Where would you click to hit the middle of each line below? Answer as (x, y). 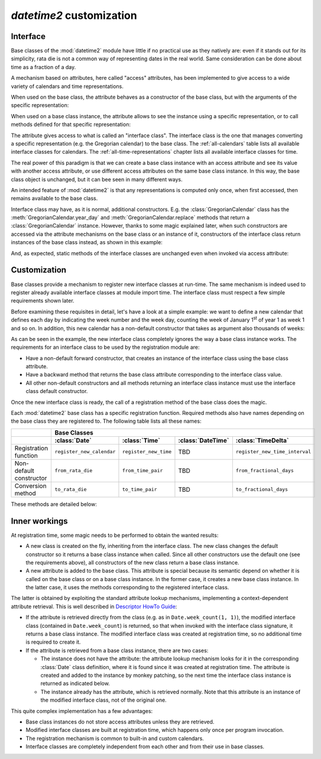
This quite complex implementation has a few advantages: (82, 711)
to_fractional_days (262, 490)
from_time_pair (142, 471)
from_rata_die (74, 471)
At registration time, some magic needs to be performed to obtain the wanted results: (115, 535)
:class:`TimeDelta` (262, 440)
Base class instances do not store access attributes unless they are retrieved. (120, 722)
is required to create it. (53, 642)
